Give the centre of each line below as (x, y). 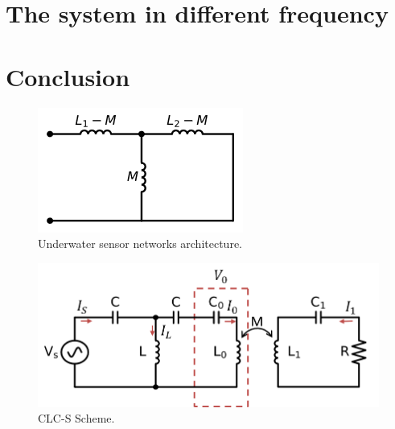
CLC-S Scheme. (76, 418)
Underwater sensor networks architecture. (140, 243)
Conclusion (68, 76)
